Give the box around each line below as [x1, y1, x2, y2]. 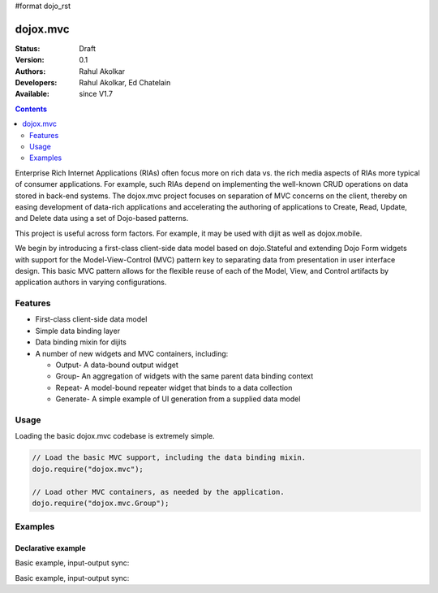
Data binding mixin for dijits [35, 337, 127, 347]
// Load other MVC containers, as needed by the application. [32, 487, 285, 496]
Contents [15, 104, 48, 114]
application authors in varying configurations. [15, 277, 167, 288]
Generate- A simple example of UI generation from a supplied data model [55, 394, 301, 404]
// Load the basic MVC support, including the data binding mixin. [32, 453, 307, 462]
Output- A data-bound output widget [55, 360, 178, 370]
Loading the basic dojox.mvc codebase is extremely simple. [15, 431, 215, 441]
